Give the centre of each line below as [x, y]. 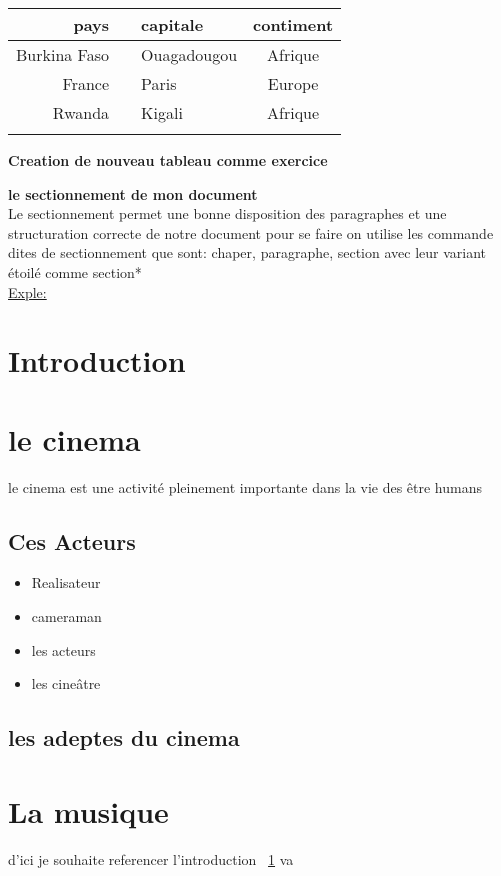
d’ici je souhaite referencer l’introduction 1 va [151, 858]
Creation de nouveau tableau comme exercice [168, 160]
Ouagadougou [189, 54]
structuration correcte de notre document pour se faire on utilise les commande [251, 232]
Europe [293, 83]
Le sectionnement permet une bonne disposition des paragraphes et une [227, 213]
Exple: [27, 291]
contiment [293, 24]
